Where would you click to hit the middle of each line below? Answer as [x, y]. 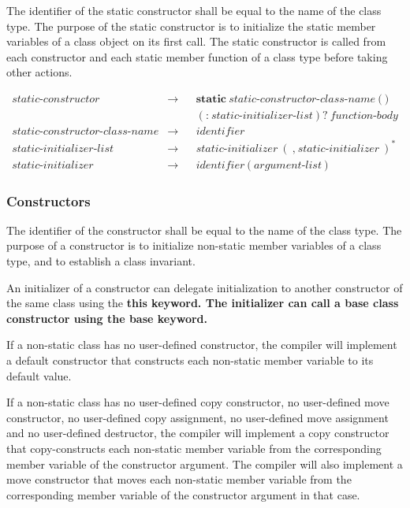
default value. [39, 375]
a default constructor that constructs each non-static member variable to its [190, 360]
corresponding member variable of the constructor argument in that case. [183, 494]
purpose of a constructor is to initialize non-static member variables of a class [194, 245]
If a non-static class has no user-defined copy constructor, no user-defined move [198, 402]
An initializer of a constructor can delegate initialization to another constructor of [205, 287]
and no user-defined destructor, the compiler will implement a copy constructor [198, 433]
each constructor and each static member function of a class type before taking [197, 56]
